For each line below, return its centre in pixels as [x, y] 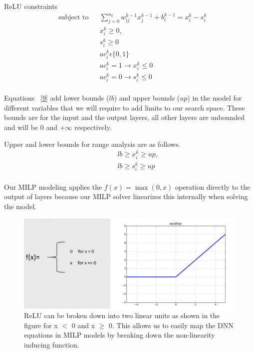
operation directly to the [213, 186]
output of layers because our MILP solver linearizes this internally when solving [126, 196]
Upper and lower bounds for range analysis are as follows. [92, 144]
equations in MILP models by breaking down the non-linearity [120, 335]
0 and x [83, 325]
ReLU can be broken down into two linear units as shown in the [122, 315]
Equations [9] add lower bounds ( [57, 98]
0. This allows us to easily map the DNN [171, 325]
